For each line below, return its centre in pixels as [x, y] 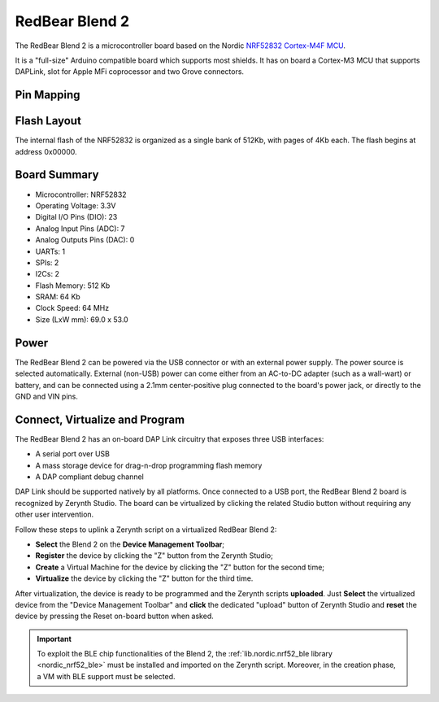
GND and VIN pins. [47, 396]
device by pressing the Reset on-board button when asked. [115, 616]
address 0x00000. [46, 151]
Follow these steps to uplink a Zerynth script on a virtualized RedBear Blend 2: [146, 530]
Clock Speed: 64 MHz [72, 308]
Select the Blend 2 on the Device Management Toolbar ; [130, 544]
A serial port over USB [72, 454]
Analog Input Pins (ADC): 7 [80, 229]
